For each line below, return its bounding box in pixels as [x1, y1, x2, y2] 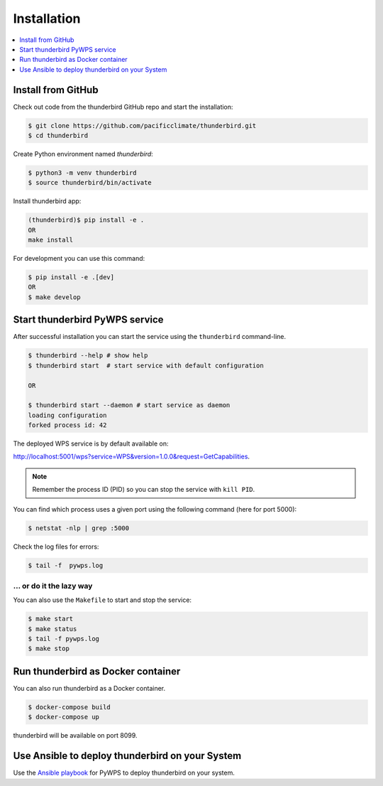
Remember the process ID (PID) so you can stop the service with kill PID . [32, 485, 255, 494]
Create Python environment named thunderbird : [13, 149, 154, 158]
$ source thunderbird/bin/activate [28, 178, 152, 187]
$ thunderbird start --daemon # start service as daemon [28, 402, 231, 409]
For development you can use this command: [13, 254, 145, 263]
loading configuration [28, 411, 107, 419]
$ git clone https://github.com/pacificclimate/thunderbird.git [28, 122, 257, 129]
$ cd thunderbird [28, 131, 89, 139]
